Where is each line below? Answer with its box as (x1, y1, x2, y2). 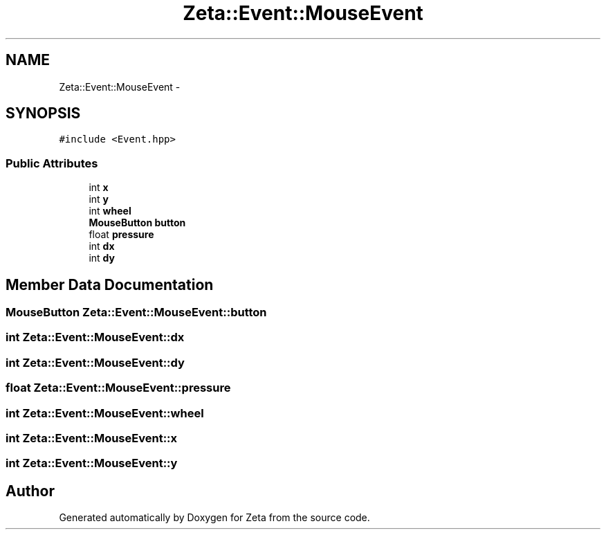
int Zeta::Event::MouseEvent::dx (6, 330, 185, 345)
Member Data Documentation (6, 275, 214, 293)
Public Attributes (6, 156, 98, 170)
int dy (89, 252, 115, 264)
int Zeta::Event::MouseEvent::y (6, 456, 178, 471)
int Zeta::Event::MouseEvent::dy (6, 355, 185, 370)
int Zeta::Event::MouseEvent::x (6, 430, 178, 445)
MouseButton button (89, 217, 186, 229)
